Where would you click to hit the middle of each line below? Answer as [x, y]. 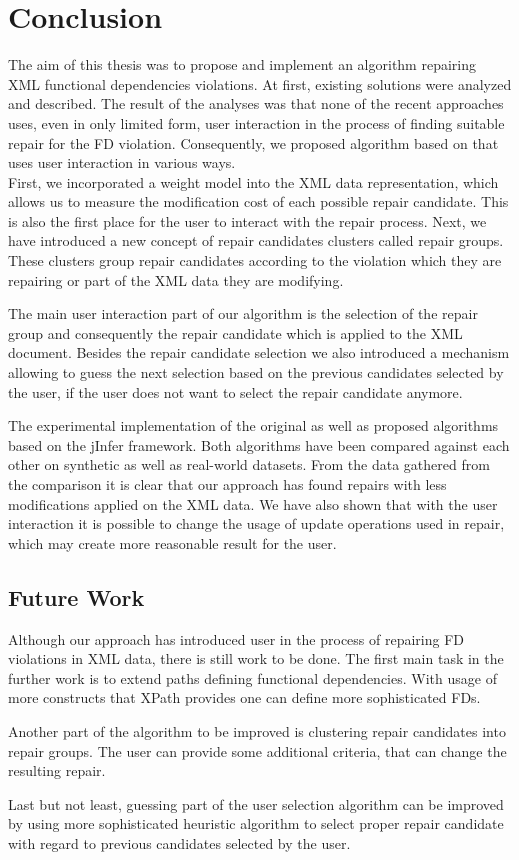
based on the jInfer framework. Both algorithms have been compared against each [259, 444]
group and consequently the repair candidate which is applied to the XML [235, 332]
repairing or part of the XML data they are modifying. [176, 279]
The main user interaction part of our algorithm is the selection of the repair [243, 313]
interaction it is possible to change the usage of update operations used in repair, [256, 523]
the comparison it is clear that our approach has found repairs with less [227, 484]
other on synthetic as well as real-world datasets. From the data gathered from [249, 464]
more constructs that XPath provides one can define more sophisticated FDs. [244, 697]
